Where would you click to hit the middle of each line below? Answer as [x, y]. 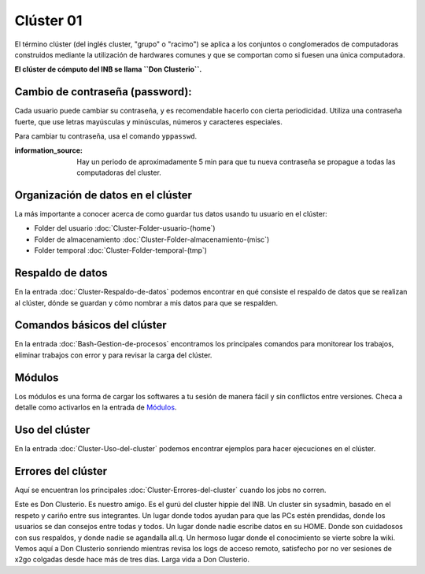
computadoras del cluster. [119, 172]
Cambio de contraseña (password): [103, 92]
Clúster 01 [48, 20]
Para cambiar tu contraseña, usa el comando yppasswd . [106, 136]
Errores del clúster [61, 471]
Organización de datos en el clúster [103, 195]
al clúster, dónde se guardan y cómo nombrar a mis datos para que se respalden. [146, 302]
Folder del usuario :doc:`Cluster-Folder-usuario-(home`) [125, 228]
